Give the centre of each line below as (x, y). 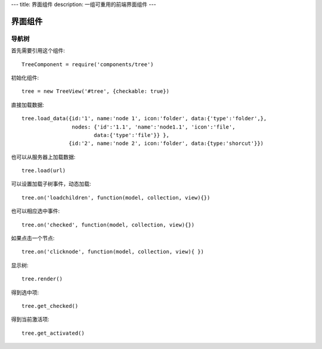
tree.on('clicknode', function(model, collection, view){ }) (113, 252)
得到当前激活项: (30, 319)
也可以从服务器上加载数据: (43, 157)
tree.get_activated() (53, 333)
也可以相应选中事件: (35, 211)
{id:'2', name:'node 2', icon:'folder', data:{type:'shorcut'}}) (166, 144)
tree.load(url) (44, 171)
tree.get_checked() (50, 306)
